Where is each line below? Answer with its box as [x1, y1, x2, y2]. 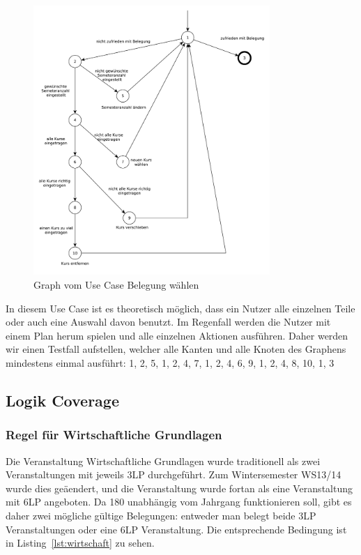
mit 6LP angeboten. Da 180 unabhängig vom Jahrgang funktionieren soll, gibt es [6, 494, 352, 509]
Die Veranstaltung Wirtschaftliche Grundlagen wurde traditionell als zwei [6, 453, 321, 468]
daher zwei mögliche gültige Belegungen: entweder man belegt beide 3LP [6, 508, 316, 522]
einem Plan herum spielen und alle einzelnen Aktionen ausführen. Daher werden [6, 328, 348, 342]
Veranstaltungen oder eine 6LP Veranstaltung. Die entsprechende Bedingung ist [6, 522, 347, 536]
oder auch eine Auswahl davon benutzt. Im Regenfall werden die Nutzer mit [6, 314, 331, 329]
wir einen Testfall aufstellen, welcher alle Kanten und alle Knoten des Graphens [6, 342, 346, 356]
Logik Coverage [6, 389, 120, 411]
